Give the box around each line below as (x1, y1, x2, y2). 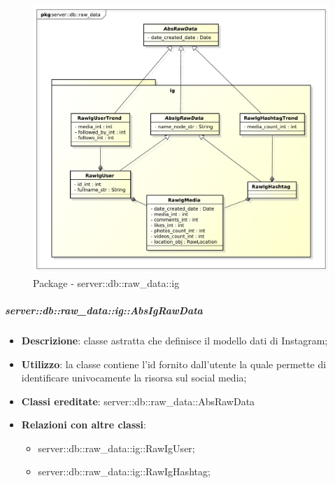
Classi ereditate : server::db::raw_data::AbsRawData (21, 393, 255, 408)
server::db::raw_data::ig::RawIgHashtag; (38, 464, 211, 479)
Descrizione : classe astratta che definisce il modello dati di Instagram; (21, 332, 328, 347)
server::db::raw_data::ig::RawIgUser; (38, 440, 195, 455)
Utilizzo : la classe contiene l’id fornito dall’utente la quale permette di (21, 356, 327, 371)
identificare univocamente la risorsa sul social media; (21, 370, 247, 385)
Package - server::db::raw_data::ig (33, 275, 180, 290)
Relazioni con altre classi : (21, 417, 146, 432)
